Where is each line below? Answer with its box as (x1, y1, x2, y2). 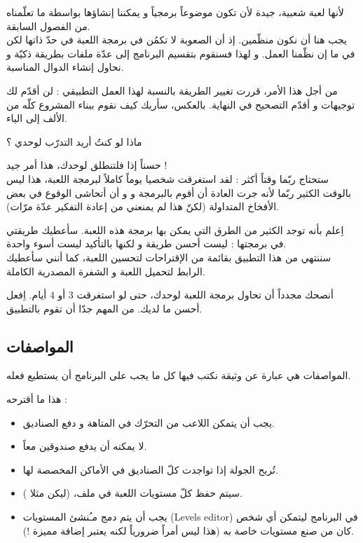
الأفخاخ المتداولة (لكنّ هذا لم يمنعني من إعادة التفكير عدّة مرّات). (6, 199, 279, 214)
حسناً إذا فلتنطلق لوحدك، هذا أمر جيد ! (6, 158, 167, 172)
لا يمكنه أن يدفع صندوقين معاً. (22, 439, 147, 453)
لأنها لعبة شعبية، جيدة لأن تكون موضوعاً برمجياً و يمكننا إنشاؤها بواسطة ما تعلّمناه (6, 5, 344, 19)
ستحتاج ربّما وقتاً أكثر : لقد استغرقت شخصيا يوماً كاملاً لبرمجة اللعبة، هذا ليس (6, 171, 329, 186)
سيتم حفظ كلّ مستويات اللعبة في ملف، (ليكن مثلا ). (22, 486, 242, 500)
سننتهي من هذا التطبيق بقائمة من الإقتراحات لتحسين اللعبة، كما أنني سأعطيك (6, 249, 331, 264)
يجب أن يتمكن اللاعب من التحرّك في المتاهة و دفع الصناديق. (22, 415, 275, 429)
